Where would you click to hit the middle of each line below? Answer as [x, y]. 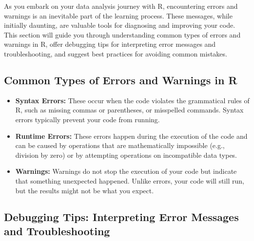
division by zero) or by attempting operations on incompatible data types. [126, 155]
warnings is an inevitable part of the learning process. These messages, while [118, 15]
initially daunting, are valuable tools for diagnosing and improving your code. [120, 25]
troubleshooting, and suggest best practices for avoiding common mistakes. [116, 53]
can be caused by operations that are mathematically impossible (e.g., [120, 145]
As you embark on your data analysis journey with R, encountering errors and [121, 6]
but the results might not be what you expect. [85, 190]
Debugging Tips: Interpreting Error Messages [121, 216]
